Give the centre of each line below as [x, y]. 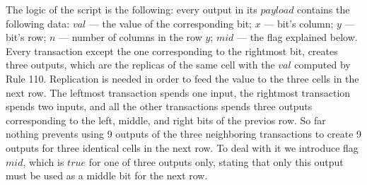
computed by [322, 65]
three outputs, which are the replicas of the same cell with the [140, 65]
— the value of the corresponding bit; [170, 23]
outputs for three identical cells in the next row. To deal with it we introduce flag [182, 147]
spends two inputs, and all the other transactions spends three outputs [159, 106]
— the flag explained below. [297, 37]
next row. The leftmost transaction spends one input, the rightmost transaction [178, 92]
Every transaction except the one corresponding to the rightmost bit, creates [172, 50]
